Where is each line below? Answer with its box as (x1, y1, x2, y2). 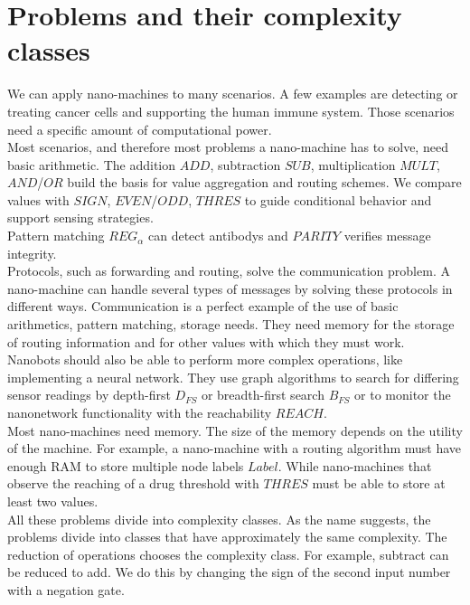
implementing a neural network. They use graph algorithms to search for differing (7, 367, 459, 386)
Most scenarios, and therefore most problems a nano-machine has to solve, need (7, 137, 448, 156)
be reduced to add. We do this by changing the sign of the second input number (7, 562, 451, 581)
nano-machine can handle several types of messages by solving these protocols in (7, 279, 453, 298)
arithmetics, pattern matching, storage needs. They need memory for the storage (7, 315, 455, 334)
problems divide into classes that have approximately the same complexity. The (7, 527, 447, 546)
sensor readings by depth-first (7, 385, 171, 404)
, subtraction (210, 155, 281, 174)
